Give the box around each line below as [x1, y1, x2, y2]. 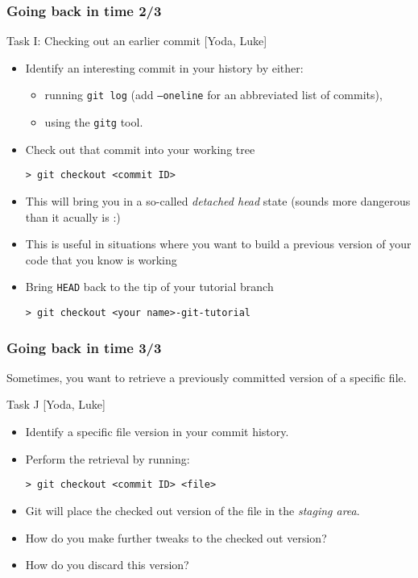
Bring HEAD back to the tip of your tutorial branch [25, 278, 274, 295]
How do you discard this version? [25, 556, 189, 573]
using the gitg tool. [44, 114, 143, 131]
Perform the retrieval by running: [25, 450, 190, 467]
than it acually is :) [25, 208, 121, 225]
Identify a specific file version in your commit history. [25, 423, 289, 440]
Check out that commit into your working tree [25, 140, 255, 157]
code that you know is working [25, 251, 177, 268]
